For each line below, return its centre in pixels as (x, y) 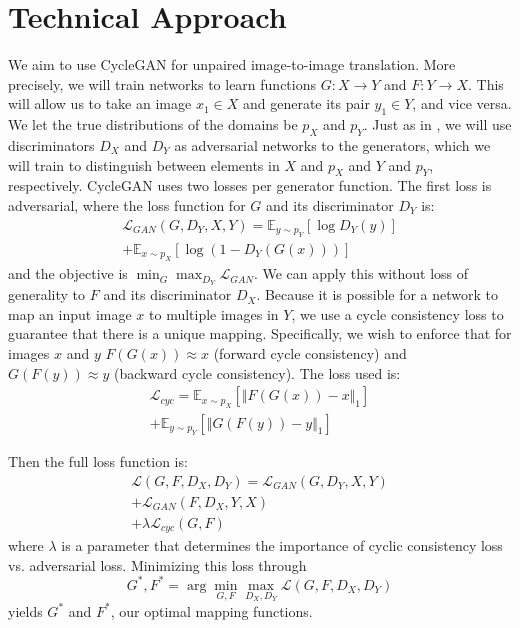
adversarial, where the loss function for (127, 204)
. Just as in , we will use (437, 124)
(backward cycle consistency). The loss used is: (257, 372)
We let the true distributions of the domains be (153, 124)
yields (25, 610)
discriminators (51, 144)
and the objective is (68, 273)
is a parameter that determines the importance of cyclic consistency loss (282, 545)
